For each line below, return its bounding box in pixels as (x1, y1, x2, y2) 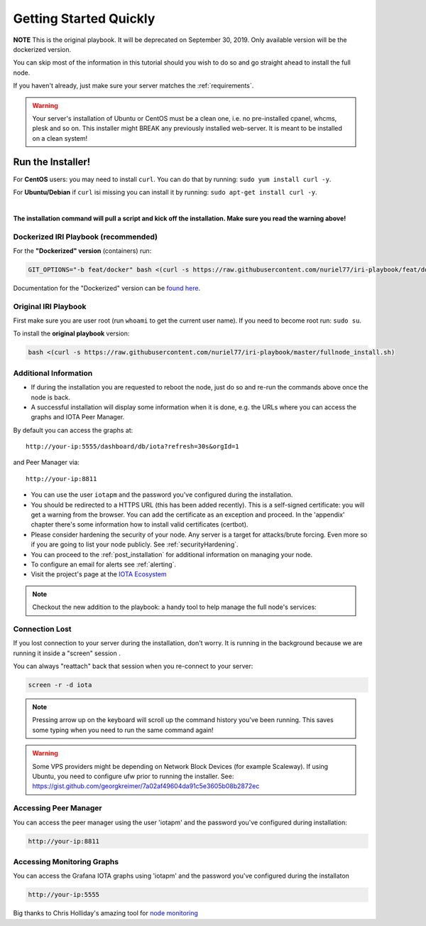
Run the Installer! (13, 156, 91, 168)
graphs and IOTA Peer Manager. (31, 413, 125, 421)
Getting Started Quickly (13, 11, 155, 26)
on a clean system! (32, 134, 88, 142)
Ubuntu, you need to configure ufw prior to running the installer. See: (32, 772, 234, 780)
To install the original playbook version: (13, 329, 130, 338)
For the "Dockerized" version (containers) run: (13, 246, 152, 255)
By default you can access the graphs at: (13, 426, 133, 434)
